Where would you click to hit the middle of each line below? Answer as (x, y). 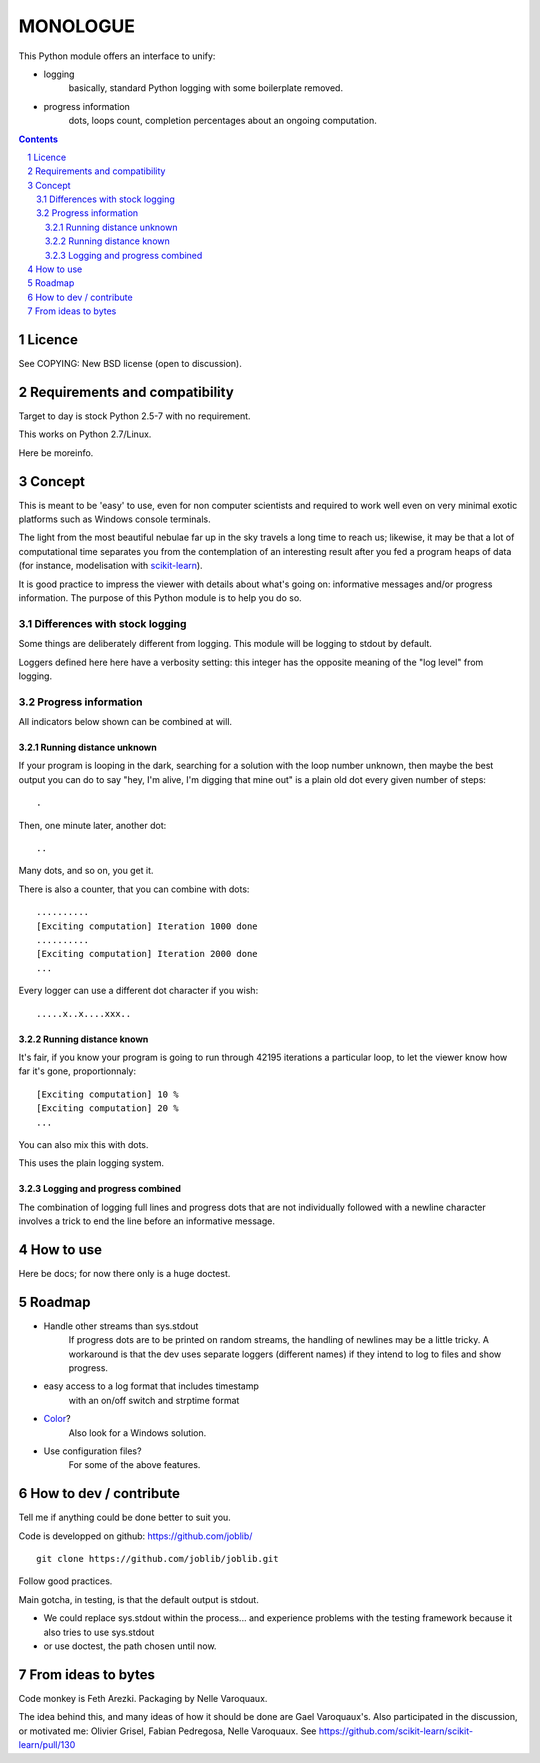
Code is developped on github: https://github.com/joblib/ (135, 1536)
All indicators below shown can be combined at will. (125, 722)
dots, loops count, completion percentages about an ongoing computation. (222, 121)
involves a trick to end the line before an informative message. (146, 1221)
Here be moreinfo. (56, 452)
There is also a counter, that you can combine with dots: (134, 889)
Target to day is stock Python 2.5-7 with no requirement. (134, 416)
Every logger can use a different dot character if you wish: (138, 991)
